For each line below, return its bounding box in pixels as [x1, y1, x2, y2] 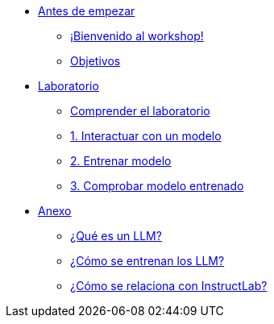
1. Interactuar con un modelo [70, 129, 222, 143]
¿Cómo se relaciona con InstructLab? [70, 279, 268, 293]
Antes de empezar [38, 4, 135, 18]
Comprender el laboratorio [70, 104, 210, 118]
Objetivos [70, 54, 121, 68]
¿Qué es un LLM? [70, 229, 162, 243]
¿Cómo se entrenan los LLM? [70, 254, 225, 268]
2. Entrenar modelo [70, 154, 172, 168]
